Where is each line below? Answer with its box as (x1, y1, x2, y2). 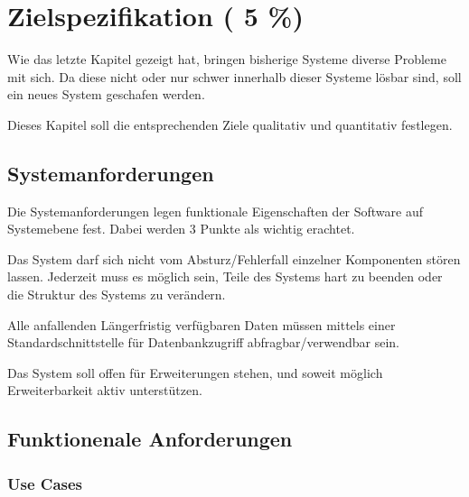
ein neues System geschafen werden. (7, 85, 205, 104)
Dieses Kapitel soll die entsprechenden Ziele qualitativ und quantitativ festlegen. (7, 115, 453, 133)
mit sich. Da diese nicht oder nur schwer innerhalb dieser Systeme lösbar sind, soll (7, 67, 462, 86)
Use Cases (7, 472, 83, 494)
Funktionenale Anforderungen (7, 425, 293, 453)
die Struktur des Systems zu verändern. (7, 285, 226, 304)
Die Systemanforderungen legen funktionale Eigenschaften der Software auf (7, 201, 424, 220)
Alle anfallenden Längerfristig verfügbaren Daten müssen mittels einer (7, 315, 396, 334)
